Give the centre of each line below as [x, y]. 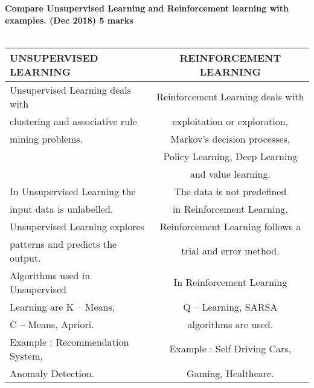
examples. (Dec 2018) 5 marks [69, 20]
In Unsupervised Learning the [73, 191]
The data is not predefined [230, 191]
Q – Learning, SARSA [230, 306]
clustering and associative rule [73, 121]
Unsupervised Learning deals [71, 89]
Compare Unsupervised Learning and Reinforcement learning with [147, 8]
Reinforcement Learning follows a [230, 226]
